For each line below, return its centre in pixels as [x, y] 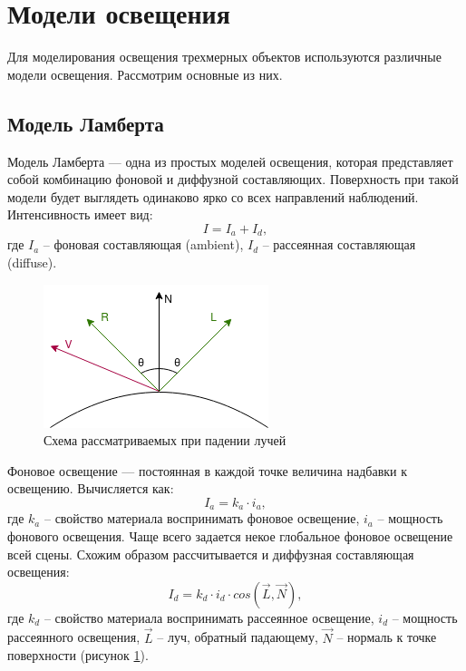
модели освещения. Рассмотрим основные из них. [145, 74]
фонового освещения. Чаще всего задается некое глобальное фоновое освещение [230, 535]
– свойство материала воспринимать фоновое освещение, [202, 518]
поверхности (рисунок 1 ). [78, 655]
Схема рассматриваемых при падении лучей [165, 440]
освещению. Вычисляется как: [91, 488]
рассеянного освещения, [74, 637]
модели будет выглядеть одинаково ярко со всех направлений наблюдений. [213, 196]
